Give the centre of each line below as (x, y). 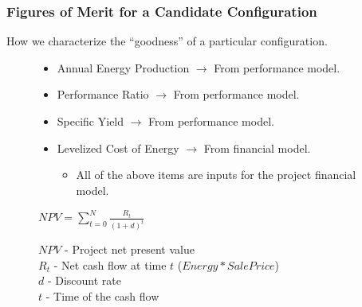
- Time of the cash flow (102, 296)
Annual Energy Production (123, 67)
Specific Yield (90, 121)
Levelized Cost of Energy (118, 148)
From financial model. (257, 148)
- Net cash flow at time (110, 264)
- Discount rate (85, 280)
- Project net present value (130, 249)
